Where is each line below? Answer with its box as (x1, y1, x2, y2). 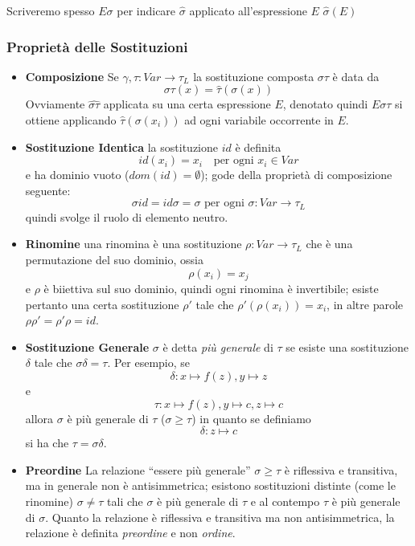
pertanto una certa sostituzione (25, 295, 179, 312)
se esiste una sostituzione (286, 338, 409, 355)
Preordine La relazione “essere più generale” (25, 461, 251, 478)
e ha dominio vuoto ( (25, 166, 129, 183)
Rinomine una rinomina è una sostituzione (25, 235, 242, 252)
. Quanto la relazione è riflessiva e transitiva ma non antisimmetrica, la (45, 508, 395, 525)
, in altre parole (327, 295, 404, 312)
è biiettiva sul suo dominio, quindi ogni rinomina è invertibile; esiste (43, 280, 379, 297)
